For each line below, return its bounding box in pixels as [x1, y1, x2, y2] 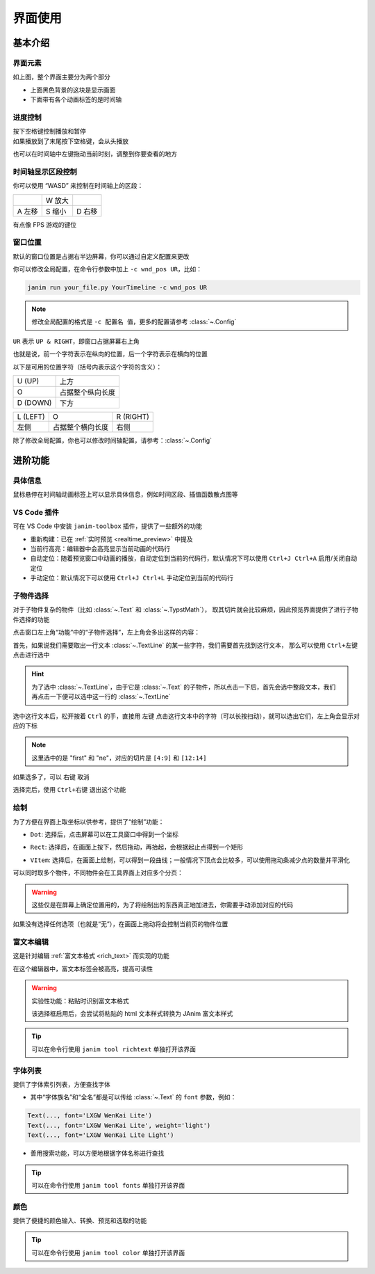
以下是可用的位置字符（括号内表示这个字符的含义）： [12, 363, 162, 371]
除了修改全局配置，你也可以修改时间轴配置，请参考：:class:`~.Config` [12, 436, 212, 445]
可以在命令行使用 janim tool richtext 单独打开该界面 [31, 1044, 197, 1053]
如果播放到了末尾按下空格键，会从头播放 [12, 136, 128, 145]
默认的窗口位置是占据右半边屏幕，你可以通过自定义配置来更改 [12, 252, 190, 260]
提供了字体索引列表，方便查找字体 [12, 1080, 110, 1088]
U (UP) [17, 376, 40, 385]
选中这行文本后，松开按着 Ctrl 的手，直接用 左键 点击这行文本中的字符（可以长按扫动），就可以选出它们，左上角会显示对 [12, 712, 360, 720]
